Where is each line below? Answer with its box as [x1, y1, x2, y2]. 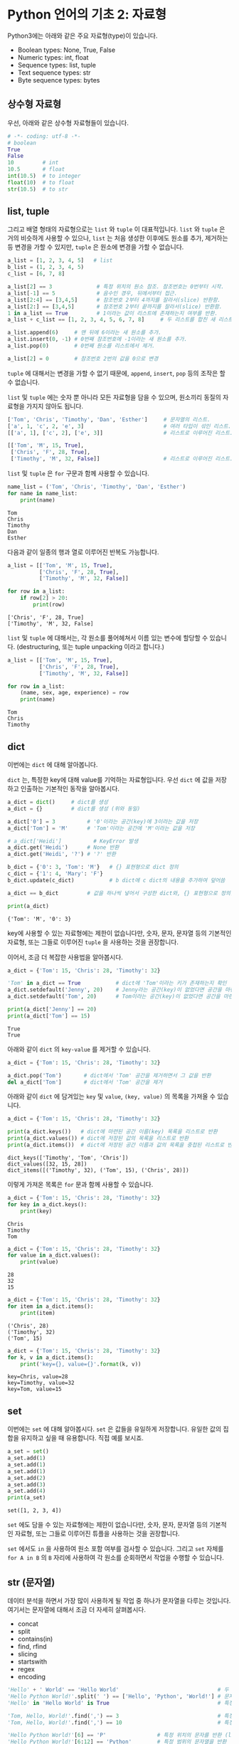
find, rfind [17, 1642, 48, 1651]
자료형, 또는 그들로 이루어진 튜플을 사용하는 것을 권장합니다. [14, 1529, 180, 1538]
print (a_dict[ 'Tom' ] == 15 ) [7, 1012, 91, 1020]
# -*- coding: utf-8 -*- [7, 132, 81, 139]
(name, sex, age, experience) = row [20, 689, 129, 697]
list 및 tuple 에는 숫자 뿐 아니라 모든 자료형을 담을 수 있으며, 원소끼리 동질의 [7, 393, 222, 401]
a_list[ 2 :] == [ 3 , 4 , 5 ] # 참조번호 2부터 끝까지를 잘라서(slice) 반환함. [7, 303, 223, 310]
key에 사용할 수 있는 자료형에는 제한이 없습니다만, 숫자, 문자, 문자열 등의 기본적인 [7, 929, 232, 937]
